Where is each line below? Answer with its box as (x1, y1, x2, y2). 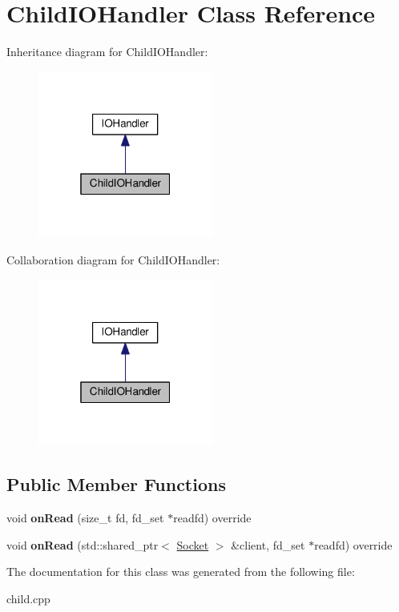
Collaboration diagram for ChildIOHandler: (6, 252, 220, 268)
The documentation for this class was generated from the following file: (6, 563, 355, 580)
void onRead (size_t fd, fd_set (6, 509, 164, 526)
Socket (176, 536, 209, 553)
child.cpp (6, 590, 50, 606)
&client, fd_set (231, 536, 305, 553)
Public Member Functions (6, 472, 226, 497)
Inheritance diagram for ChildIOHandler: (6, 43, 208, 60)
